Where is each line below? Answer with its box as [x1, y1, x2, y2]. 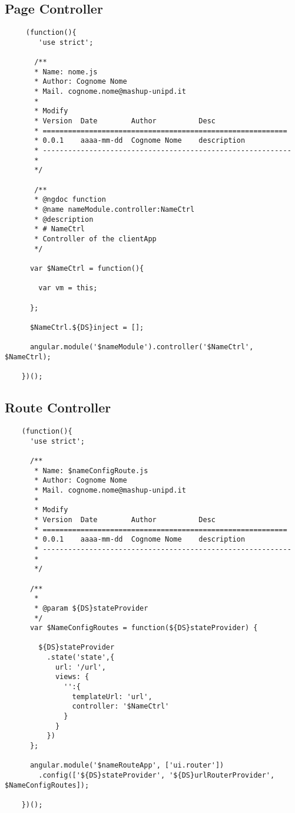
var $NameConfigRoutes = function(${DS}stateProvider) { [29, 624, 258, 632]
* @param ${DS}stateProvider [34, 604, 148, 612]
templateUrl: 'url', [72, 692, 153, 701]
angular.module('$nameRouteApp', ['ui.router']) [29, 761, 224, 770]
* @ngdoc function [34, 195, 106, 204]
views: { [55, 673, 90, 681]
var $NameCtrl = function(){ [29, 264, 144, 273]
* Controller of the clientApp [34, 234, 157, 243]
